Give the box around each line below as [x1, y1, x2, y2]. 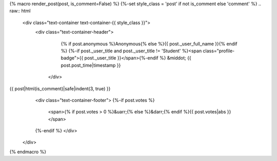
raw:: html [9, 8, 31, 14]
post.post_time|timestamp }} [61, 62, 121, 68]
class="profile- [203, 48, 235, 54]
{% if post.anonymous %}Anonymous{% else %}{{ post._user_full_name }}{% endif [61, 41, 238, 47]
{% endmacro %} [9, 149, 46, 155]
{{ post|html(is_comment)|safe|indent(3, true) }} [9, 85, 111, 92]
